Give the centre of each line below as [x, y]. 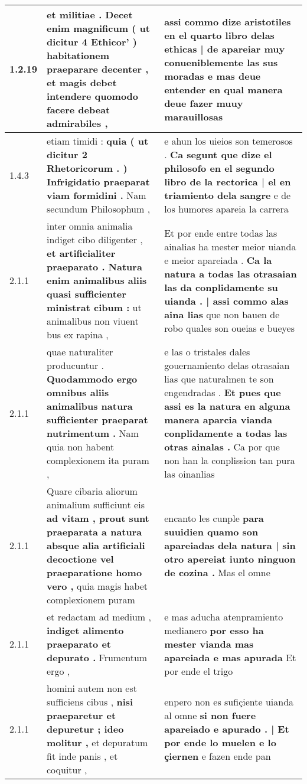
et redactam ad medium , [99, 617]
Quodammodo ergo [92, 379]
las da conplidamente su [221, 287]
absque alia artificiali [96, 545]
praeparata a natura [94, 532]
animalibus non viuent [93, 321]
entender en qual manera [223, 89]
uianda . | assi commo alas [226, 300]
